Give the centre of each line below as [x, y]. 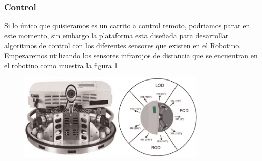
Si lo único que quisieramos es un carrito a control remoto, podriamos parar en [127, 26]
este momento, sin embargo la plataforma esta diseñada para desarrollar [117, 35]
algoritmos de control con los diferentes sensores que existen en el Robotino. [123, 45]
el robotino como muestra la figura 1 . [62, 65]
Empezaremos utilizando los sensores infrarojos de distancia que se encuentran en [131, 55]
